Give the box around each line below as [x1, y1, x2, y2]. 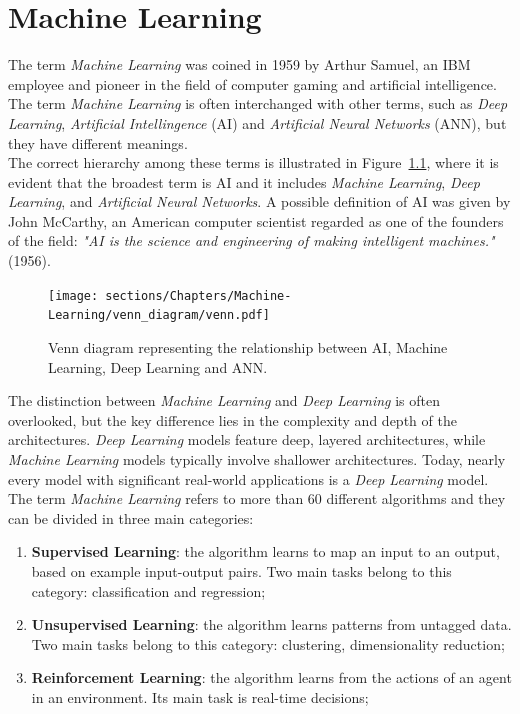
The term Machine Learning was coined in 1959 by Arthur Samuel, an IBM [8, 54, 471, 75]
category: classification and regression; [31, 580, 266, 601]
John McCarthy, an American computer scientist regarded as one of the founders [8, 210, 504, 231]
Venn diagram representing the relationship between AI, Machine [48, 336, 448, 357]
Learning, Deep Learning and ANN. [48, 356, 268, 377]
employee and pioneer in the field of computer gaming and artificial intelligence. [8, 73, 497, 94]
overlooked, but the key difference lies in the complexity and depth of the [8, 409, 457, 430]
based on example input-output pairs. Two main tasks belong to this [31, 560, 452, 581]
